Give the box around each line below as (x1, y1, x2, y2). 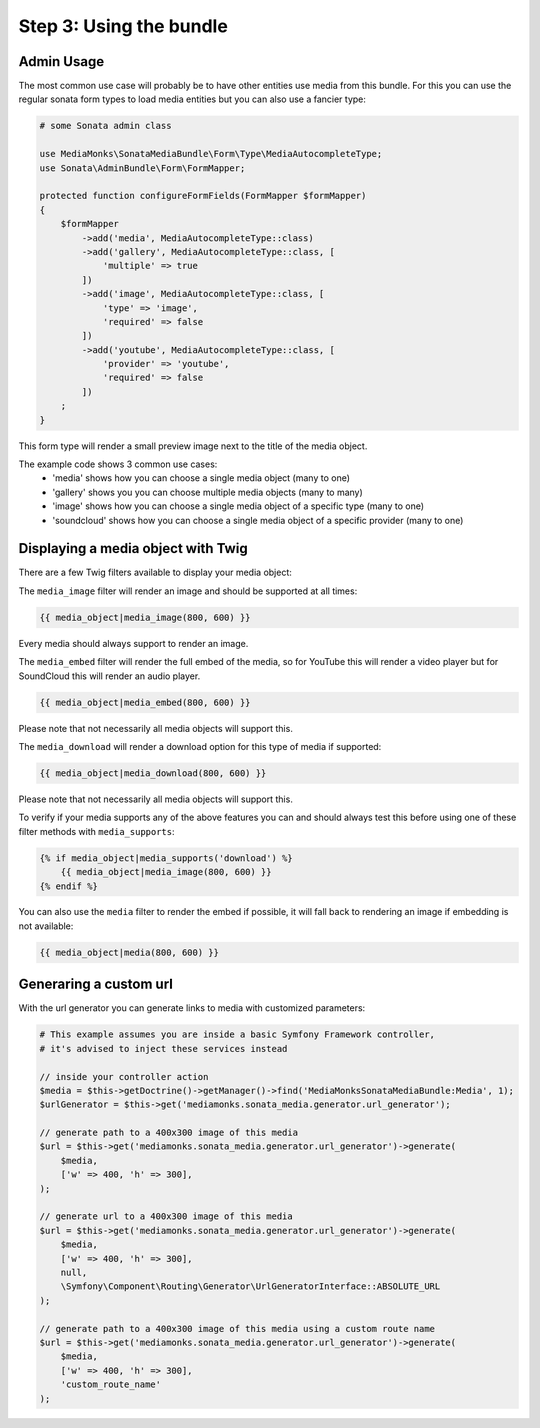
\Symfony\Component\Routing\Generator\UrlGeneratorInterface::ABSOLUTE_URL (60, 1281, 441, 1292)
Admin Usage (18, 53, 105, 70)
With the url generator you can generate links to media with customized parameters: (18, 1002, 366, 1014)
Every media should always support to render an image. (18, 637, 249, 649)
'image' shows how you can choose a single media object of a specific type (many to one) (52, 500, 425, 512)
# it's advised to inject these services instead (39, 1043, 288, 1054)
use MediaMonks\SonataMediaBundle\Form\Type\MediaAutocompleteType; (39, 148, 383, 160)
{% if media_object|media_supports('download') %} (39, 852, 294, 864)
